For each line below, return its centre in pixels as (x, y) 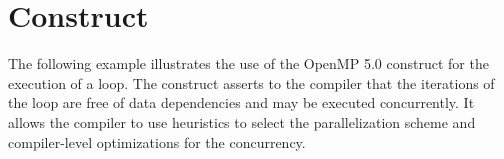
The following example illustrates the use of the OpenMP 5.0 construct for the (248, 63)
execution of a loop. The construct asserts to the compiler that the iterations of (251, 82)
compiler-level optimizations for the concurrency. (157, 141)
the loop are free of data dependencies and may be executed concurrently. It (241, 102)
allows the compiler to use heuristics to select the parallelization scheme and (242, 121)
